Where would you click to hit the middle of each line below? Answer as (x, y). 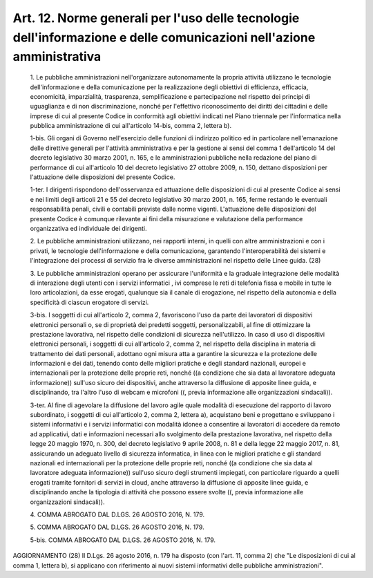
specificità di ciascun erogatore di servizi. (89, 302)
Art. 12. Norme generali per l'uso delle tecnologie (156, 18)
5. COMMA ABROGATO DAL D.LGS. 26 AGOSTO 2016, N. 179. (117, 527)
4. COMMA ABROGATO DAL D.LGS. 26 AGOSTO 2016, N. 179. (117, 514)
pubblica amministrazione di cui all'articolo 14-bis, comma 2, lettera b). (131, 126)
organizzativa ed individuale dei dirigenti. (89, 229)
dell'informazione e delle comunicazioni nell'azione (164, 37)
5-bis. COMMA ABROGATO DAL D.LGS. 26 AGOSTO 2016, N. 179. (123, 540)
